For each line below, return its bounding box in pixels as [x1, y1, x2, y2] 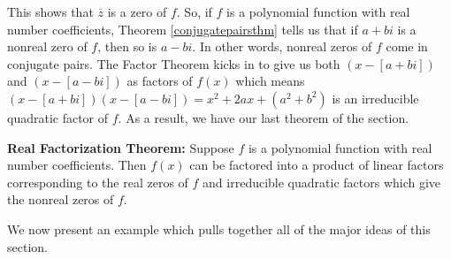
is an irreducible [332, 88, 419, 107]
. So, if [176, 3, 212, 20]
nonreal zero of [7, 37, 88, 56]
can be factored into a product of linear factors [189, 156, 444, 174]
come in [386, 37, 428, 56]
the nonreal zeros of [7, 190, 114, 209]
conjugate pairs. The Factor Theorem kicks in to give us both [7, 54, 340, 72]
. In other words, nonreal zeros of [192, 37, 372, 56]
